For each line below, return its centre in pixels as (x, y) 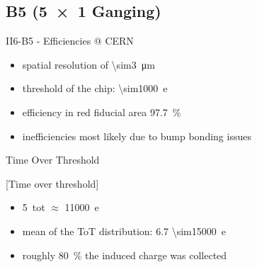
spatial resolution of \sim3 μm (88, 64)
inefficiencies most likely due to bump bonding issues (137, 136)
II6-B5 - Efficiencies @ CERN (70, 41)
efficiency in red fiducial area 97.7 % (102, 112)
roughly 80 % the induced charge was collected (125, 255)
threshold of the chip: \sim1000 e (95, 88)
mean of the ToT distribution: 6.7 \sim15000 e (124, 231)
